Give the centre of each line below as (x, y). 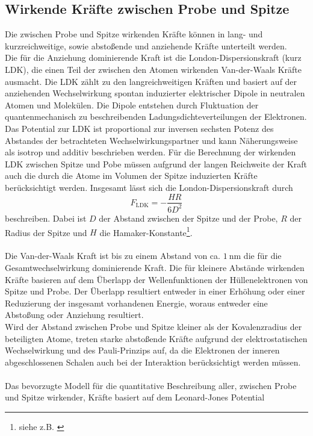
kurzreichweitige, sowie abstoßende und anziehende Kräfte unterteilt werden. (146, 45)
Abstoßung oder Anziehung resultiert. (74, 315)
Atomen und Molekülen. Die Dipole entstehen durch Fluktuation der (132, 104)
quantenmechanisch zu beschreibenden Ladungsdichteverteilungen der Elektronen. (156, 117)
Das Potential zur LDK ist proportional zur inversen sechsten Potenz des (139, 128)
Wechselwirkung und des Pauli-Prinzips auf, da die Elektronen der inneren (142, 350)
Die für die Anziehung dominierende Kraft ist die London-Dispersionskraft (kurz (153, 58)
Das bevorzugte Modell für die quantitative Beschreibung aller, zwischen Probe (151, 385)
